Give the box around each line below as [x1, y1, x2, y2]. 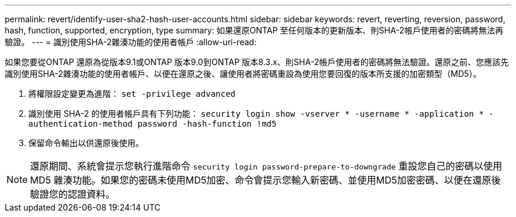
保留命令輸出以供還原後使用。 [28, 138, 144, 148]
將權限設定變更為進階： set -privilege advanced [28, 89, 236, 99]
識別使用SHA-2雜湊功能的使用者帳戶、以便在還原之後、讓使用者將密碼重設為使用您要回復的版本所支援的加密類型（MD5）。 [5, 69, 482, 79]
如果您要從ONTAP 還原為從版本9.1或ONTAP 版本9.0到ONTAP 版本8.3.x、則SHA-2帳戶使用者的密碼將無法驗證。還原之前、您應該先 [5, 57, 509, 67]
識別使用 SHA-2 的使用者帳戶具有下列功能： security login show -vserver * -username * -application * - [28, 108, 494, 118]
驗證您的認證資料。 [30, 188, 115, 200]
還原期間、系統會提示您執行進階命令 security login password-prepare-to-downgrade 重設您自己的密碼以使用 [30, 160, 502, 172]
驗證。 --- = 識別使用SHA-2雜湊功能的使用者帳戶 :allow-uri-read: [5, 37, 257, 47]
